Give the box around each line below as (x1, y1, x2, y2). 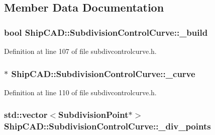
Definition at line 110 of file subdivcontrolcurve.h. (4, 87, 157, 97)
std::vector (4, 108, 48, 121)
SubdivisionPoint (58, 108, 129, 121)
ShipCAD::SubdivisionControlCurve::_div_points (4, 120, 211, 132)
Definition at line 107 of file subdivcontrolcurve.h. (4, 46, 157, 56)
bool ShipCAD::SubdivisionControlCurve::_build (4, 26, 208, 38)
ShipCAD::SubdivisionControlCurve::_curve (11, 67, 195, 80)
